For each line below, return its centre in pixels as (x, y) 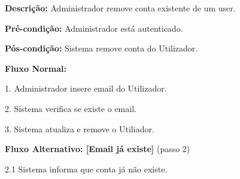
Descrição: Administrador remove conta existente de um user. (120, 8)
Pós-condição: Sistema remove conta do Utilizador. (101, 48)
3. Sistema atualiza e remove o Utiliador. (80, 128)
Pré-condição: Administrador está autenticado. (94, 28)
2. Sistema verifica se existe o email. (71, 108)
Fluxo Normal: (36, 68)
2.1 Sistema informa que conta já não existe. (86, 169)
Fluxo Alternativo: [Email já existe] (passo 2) (98, 149)
